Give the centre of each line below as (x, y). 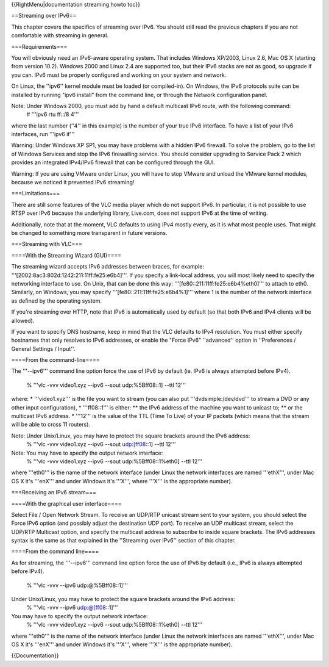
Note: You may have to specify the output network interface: (87, 453)
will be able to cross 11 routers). (51, 425)
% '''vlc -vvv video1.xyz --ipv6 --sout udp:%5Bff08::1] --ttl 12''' (106, 385)
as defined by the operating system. (57, 301)
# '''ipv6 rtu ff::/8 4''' (53, 114)
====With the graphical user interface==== (66, 503)
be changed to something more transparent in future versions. (89, 233)
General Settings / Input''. (43, 348)
